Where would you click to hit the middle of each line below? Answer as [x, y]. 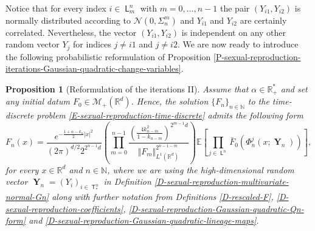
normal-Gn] [27, 197]
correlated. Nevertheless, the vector [71, 32]
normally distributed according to [68, 20]
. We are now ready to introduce [238, 44]
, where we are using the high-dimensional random [201, 169]
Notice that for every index [56, 8]
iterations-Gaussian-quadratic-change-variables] [93, 68]
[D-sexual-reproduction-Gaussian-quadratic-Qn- [216, 208]
